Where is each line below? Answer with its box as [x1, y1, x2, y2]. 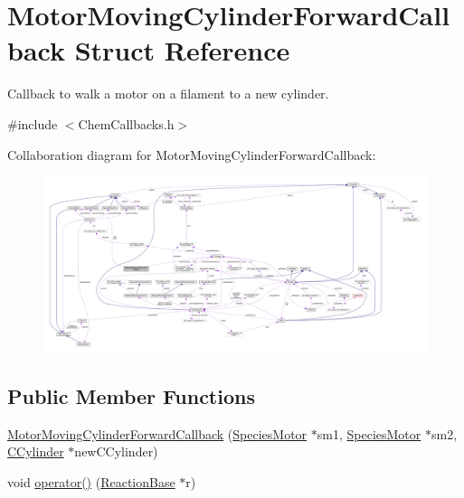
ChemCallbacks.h [78, 114, 175, 133]
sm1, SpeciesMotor [317, 424, 421, 443]
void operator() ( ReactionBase [7, 472, 175, 491]
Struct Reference [74, 32, 290, 69]
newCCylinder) [74, 442, 158, 461]
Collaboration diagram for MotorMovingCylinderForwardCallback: [7, 145, 376, 164]
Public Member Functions [7, 381, 255, 409]
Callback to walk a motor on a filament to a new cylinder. [7, 84, 329, 103]
